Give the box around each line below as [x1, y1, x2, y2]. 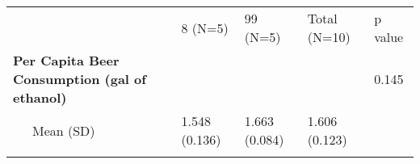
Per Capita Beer [13, 51, 120, 69]
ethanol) [13, 88, 67, 107]
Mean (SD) [32, 120, 95, 140]
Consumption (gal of [13, 69, 146, 88]
